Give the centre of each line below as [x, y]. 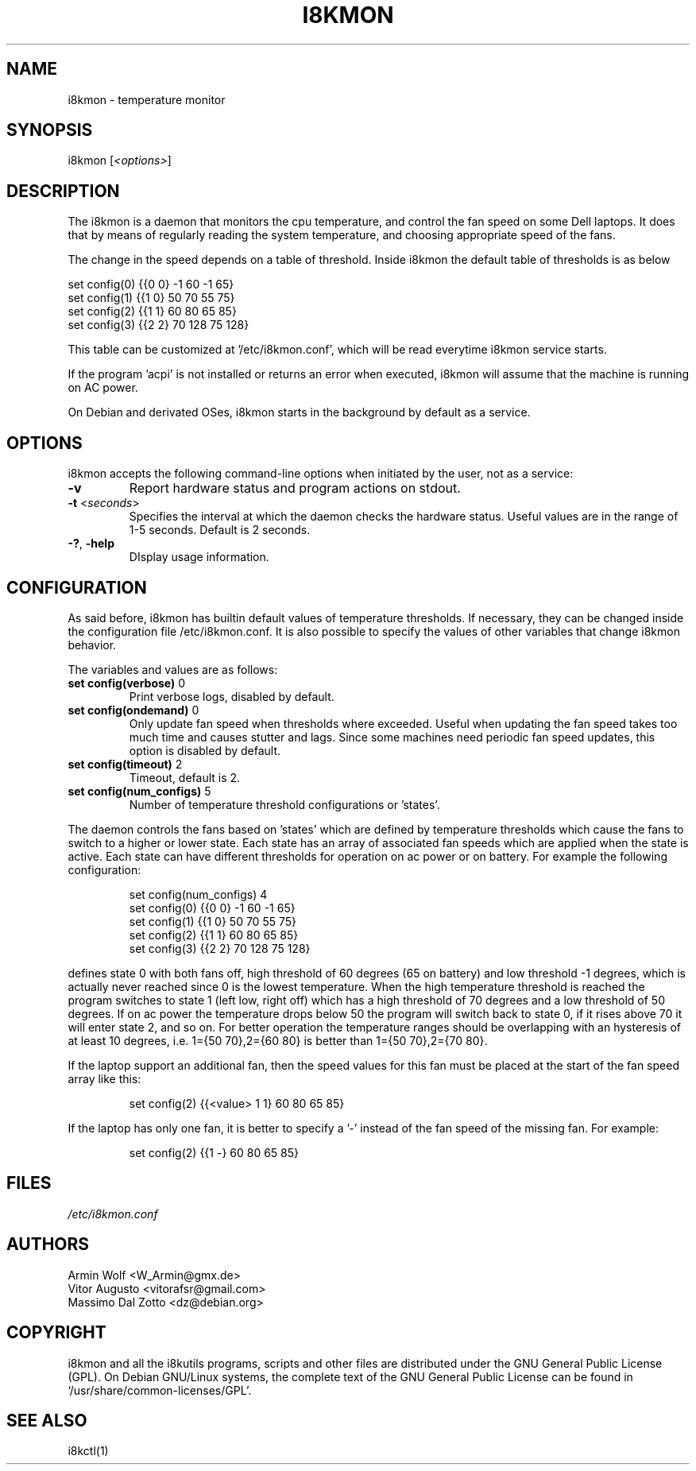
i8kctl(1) [88, 1451]
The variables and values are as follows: [173, 669]
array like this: [104, 1078]
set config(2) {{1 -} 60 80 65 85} [214, 1152]
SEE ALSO [47, 1420]
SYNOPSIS [50, 130]
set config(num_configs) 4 [198, 894]
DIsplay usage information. [199, 557]
